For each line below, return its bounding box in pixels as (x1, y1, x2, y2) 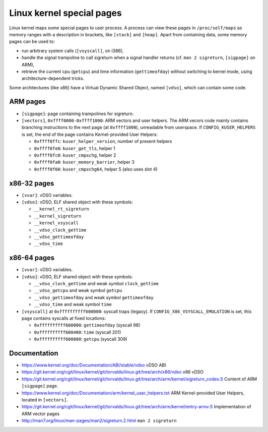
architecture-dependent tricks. (21, 75, 84, 81)
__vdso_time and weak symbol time (34, 302, 112, 308)
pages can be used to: (9, 39, 55, 45)
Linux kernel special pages (9, 7, 122, 18)
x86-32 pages (9, 179, 55, 187)
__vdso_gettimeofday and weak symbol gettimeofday (34, 294, 154, 300)
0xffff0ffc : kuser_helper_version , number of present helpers (34, 138, 172, 144)
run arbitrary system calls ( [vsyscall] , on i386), (21, 48, 124, 54)
